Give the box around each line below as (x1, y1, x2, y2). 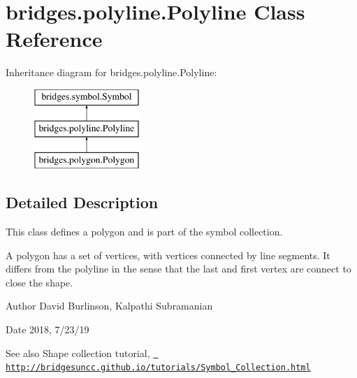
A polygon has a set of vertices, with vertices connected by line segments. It (6, 247, 330, 262)
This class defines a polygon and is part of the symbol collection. (6, 224, 283, 239)
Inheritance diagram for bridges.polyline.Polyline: (6, 65, 217, 80)
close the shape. (6, 275, 73, 289)
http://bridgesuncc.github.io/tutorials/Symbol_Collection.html (6, 363, 311, 373)
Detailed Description (6, 191, 159, 213)
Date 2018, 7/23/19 (6, 322, 89, 337)
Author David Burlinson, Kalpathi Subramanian (6, 298, 213, 313)
